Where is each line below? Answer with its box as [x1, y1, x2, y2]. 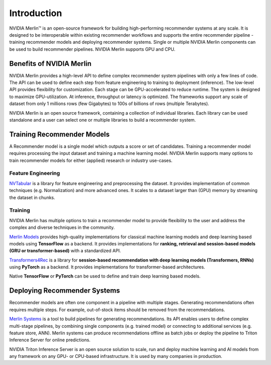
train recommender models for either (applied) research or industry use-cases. [9, 157, 173, 163]
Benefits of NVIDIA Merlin [9, 59, 92, 68]
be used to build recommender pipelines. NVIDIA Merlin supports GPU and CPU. [9, 46, 176, 52]
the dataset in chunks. [9, 194, 55, 201]
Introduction [9, 8, 62, 19]
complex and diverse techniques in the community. [9, 224, 115, 231]
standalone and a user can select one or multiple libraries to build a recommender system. [9, 117, 196, 123]
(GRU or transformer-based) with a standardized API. [9, 248, 121, 254]
